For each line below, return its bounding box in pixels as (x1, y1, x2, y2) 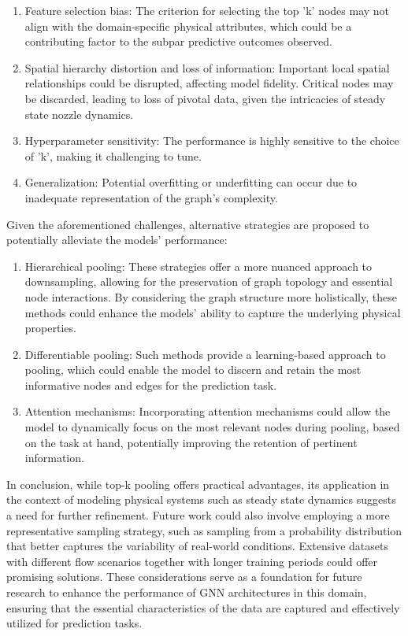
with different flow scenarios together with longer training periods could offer (6, 553, 378, 569)
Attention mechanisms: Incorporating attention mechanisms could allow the (24, 403, 391, 420)
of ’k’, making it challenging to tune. (24, 147, 202, 164)
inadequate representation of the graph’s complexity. (24, 189, 278, 205)
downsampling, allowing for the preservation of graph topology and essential (24, 273, 393, 290)
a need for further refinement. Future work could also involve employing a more (6, 507, 390, 523)
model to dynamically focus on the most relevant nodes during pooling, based (24, 419, 400, 435)
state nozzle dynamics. (24, 105, 134, 122)
